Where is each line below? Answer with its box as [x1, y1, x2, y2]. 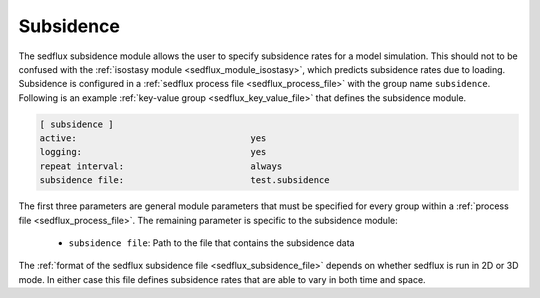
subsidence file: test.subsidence [39, 175, 330, 186]
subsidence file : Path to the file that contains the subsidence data [68, 237, 355, 249]
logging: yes [39, 146, 267, 158]
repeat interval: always [39, 160, 283, 172]
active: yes [39, 133, 267, 144]
